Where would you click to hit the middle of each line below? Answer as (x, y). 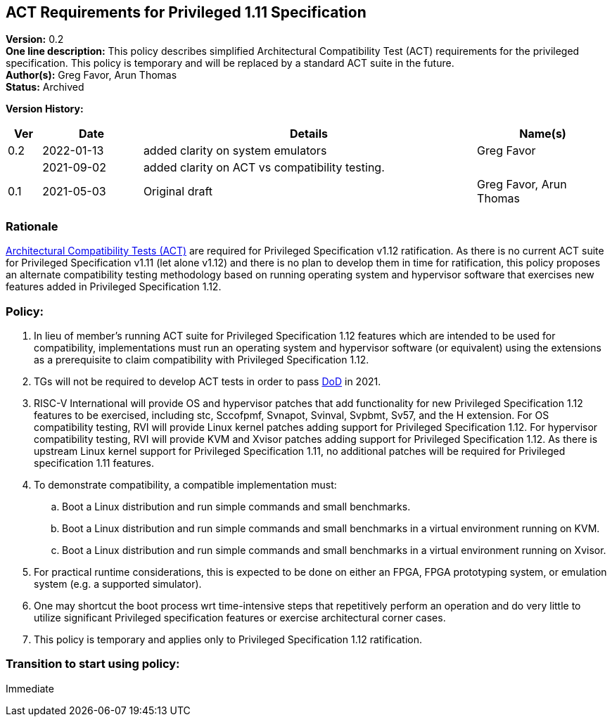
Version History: (45, 109)
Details (309, 134)
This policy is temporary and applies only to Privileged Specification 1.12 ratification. (228, 639)
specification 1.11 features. (94, 463)
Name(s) (543, 134)
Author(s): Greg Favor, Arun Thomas (91, 75)
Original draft (178, 192)
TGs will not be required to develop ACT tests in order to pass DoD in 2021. (208, 381)
